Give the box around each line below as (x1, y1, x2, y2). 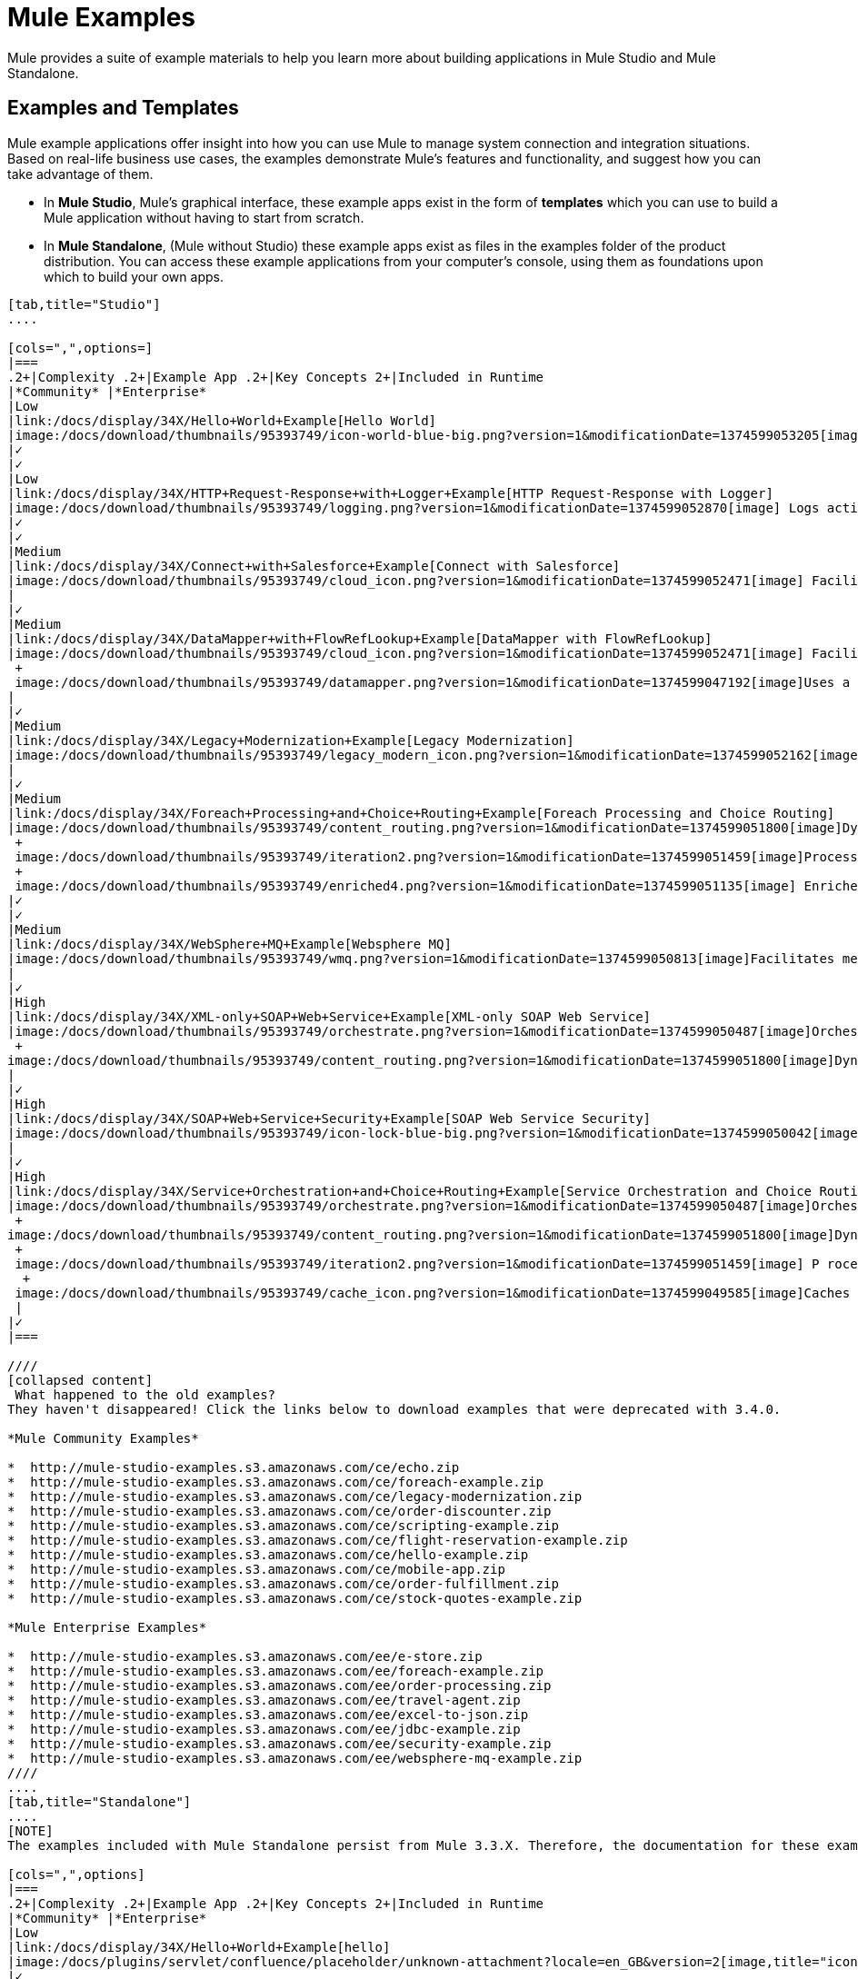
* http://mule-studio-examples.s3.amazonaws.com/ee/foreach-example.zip (7, 1663, 544, 1678)
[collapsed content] (7, 1372, 154, 1387)
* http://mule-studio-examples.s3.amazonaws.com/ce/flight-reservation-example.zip (7, 1532, 628, 1547)
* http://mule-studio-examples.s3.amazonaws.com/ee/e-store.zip (7, 1648, 483, 1664)
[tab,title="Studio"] (7, 296, 161, 312)
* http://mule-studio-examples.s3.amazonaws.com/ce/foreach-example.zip (7, 1474, 544, 1489)
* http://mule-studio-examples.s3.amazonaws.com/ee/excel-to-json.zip (7, 1706, 529, 1722)
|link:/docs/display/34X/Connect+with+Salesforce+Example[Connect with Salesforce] (7, 558, 621, 573)
